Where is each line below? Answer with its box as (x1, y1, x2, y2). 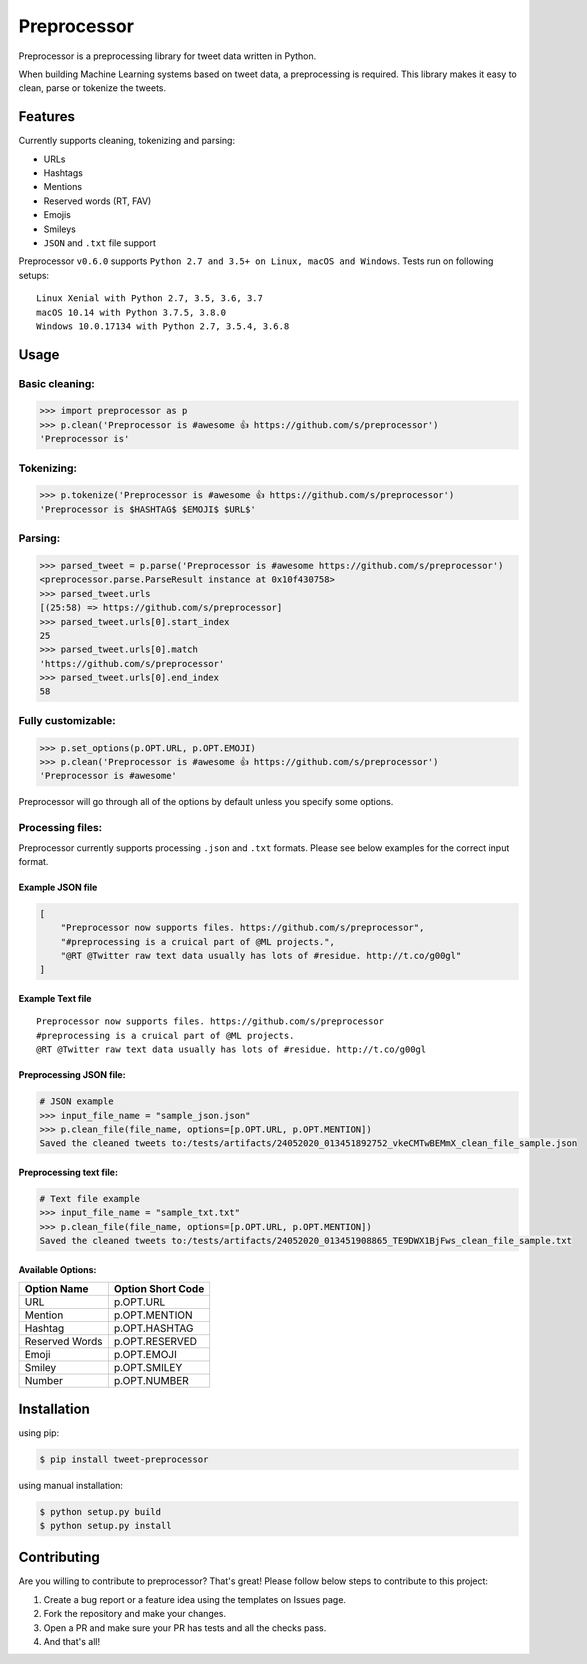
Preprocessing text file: (18, 1166, 119, 1178)
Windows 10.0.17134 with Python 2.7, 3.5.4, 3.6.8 (36, 320, 290, 332)
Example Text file (18, 993, 92, 1005)
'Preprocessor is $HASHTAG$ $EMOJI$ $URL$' (39, 503, 257, 515)
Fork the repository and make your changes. (43, 1608, 227, 1620)
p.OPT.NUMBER (113, 1374, 189, 1388)
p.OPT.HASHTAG (113, 1321, 194, 1335)
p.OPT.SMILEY (113, 1361, 183, 1375)
